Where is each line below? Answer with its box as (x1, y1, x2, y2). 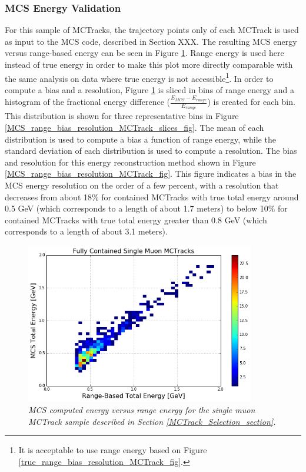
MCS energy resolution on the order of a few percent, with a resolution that (5, 179, 279, 191)
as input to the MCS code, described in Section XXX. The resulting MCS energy (5, 35, 297, 47)
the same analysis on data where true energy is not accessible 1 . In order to (5, 70, 274, 84)
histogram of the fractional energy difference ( (5, 95, 171, 108)
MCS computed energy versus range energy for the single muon (28, 404, 255, 416)
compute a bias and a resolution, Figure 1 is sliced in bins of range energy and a (5, 83, 294, 95)
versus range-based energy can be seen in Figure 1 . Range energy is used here (5, 47, 284, 59)
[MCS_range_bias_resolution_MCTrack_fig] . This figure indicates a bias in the (5, 167, 297, 180)
